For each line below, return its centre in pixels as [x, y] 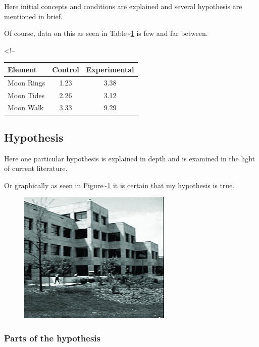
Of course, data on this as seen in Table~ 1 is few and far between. [106, 33]
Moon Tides [26, 95]
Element [22, 69]
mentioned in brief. [33, 16]
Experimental [110, 69]
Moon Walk [26, 107]
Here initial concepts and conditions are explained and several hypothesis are [123, 6]
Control [66, 69]
